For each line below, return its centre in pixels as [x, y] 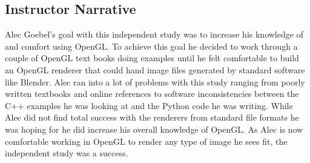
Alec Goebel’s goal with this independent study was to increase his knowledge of [154, 34]
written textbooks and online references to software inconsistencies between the [152, 94]
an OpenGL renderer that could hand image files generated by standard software [155, 69]
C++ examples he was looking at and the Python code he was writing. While [149, 105]
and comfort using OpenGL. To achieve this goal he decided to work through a [151, 46]
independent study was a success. [67, 153]
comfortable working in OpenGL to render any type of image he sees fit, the [146, 141]
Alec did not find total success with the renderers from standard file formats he [152, 117]
